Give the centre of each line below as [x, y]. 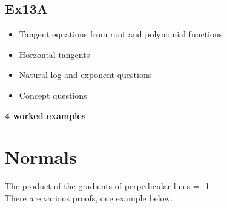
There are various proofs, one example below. [89, 197]
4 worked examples [45, 115]
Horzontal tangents [54, 54]
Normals [41, 157]
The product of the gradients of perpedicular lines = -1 [107, 186]
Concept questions [53, 95]
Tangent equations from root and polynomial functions [121, 34]
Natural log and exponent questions [85, 75]
